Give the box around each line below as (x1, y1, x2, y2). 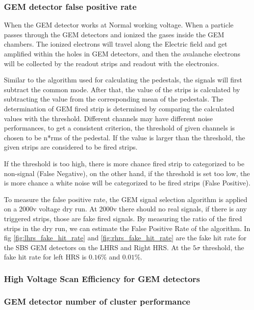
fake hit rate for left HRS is (4, 252, 87, 262)
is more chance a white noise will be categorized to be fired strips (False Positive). (4, 178, 251, 188)
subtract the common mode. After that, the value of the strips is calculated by (4, 84, 240, 94)
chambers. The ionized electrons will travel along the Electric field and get (4, 39, 228, 49)
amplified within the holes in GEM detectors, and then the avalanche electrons (4, 49, 241, 58)
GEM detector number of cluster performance (4, 295, 190, 307)
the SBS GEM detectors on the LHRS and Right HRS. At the (4, 242, 191, 252)
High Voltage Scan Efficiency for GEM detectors (4, 272, 200, 284)
